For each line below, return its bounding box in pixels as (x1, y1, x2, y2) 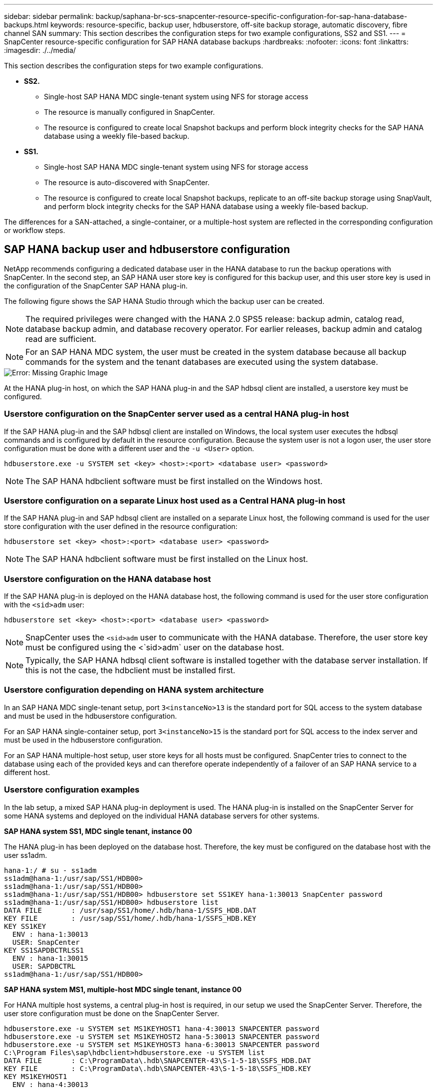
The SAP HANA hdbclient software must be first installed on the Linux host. (25, 554, 308, 564)
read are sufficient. (25, 333, 96, 344)
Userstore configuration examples (4, 785, 140, 795)
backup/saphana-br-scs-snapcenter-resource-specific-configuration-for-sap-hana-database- (95, 12, 408, 20)
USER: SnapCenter (12, 938, 80, 946)
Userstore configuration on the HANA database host (4, 573, 211, 584)
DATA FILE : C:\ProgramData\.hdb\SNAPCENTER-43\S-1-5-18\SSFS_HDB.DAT (4, 1056, 311, 1065)
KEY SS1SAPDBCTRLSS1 (4, 946, 84, 954)
